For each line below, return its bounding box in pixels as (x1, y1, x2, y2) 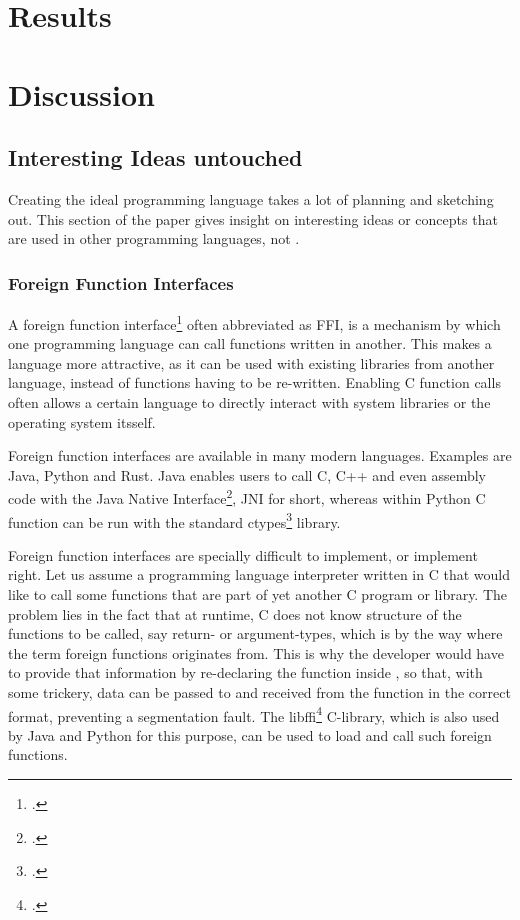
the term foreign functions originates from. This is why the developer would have (8, 642, 504, 663)
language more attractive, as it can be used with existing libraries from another (8, 352, 495, 373)
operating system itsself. (8, 411, 156, 432)
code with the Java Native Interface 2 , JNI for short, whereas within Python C (8, 485, 486, 509)
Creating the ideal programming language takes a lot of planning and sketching (8, 188, 494, 209)
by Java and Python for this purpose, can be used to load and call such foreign (8, 724, 492, 745)
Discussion (8, 73, 155, 114)
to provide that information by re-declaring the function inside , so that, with (8, 662, 483, 683)
